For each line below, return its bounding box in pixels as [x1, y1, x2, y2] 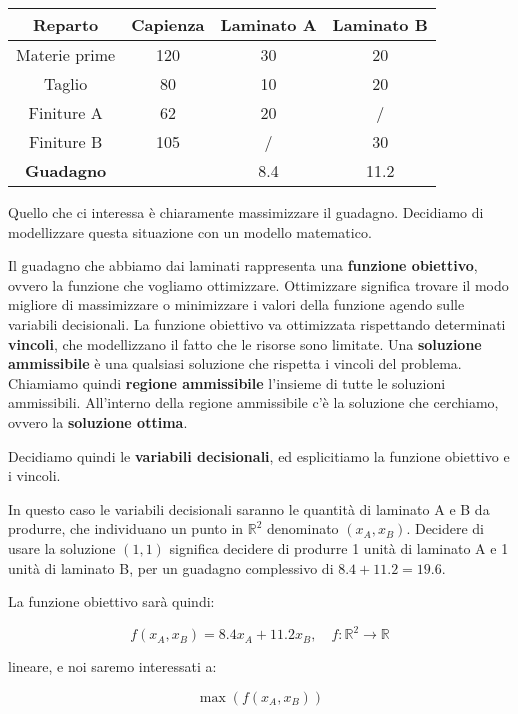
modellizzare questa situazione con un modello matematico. [8, 221, 372, 242]
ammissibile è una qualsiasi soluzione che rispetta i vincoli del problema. [8, 353, 462, 374]
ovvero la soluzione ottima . [8, 411, 188, 432]
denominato [267, 518, 339, 539]
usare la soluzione [8, 537, 116, 558]
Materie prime [16, 43, 116, 66]
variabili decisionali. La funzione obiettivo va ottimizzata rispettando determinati [8, 313, 506, 334]
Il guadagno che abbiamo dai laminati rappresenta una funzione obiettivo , [8, 255, 478, 276]
